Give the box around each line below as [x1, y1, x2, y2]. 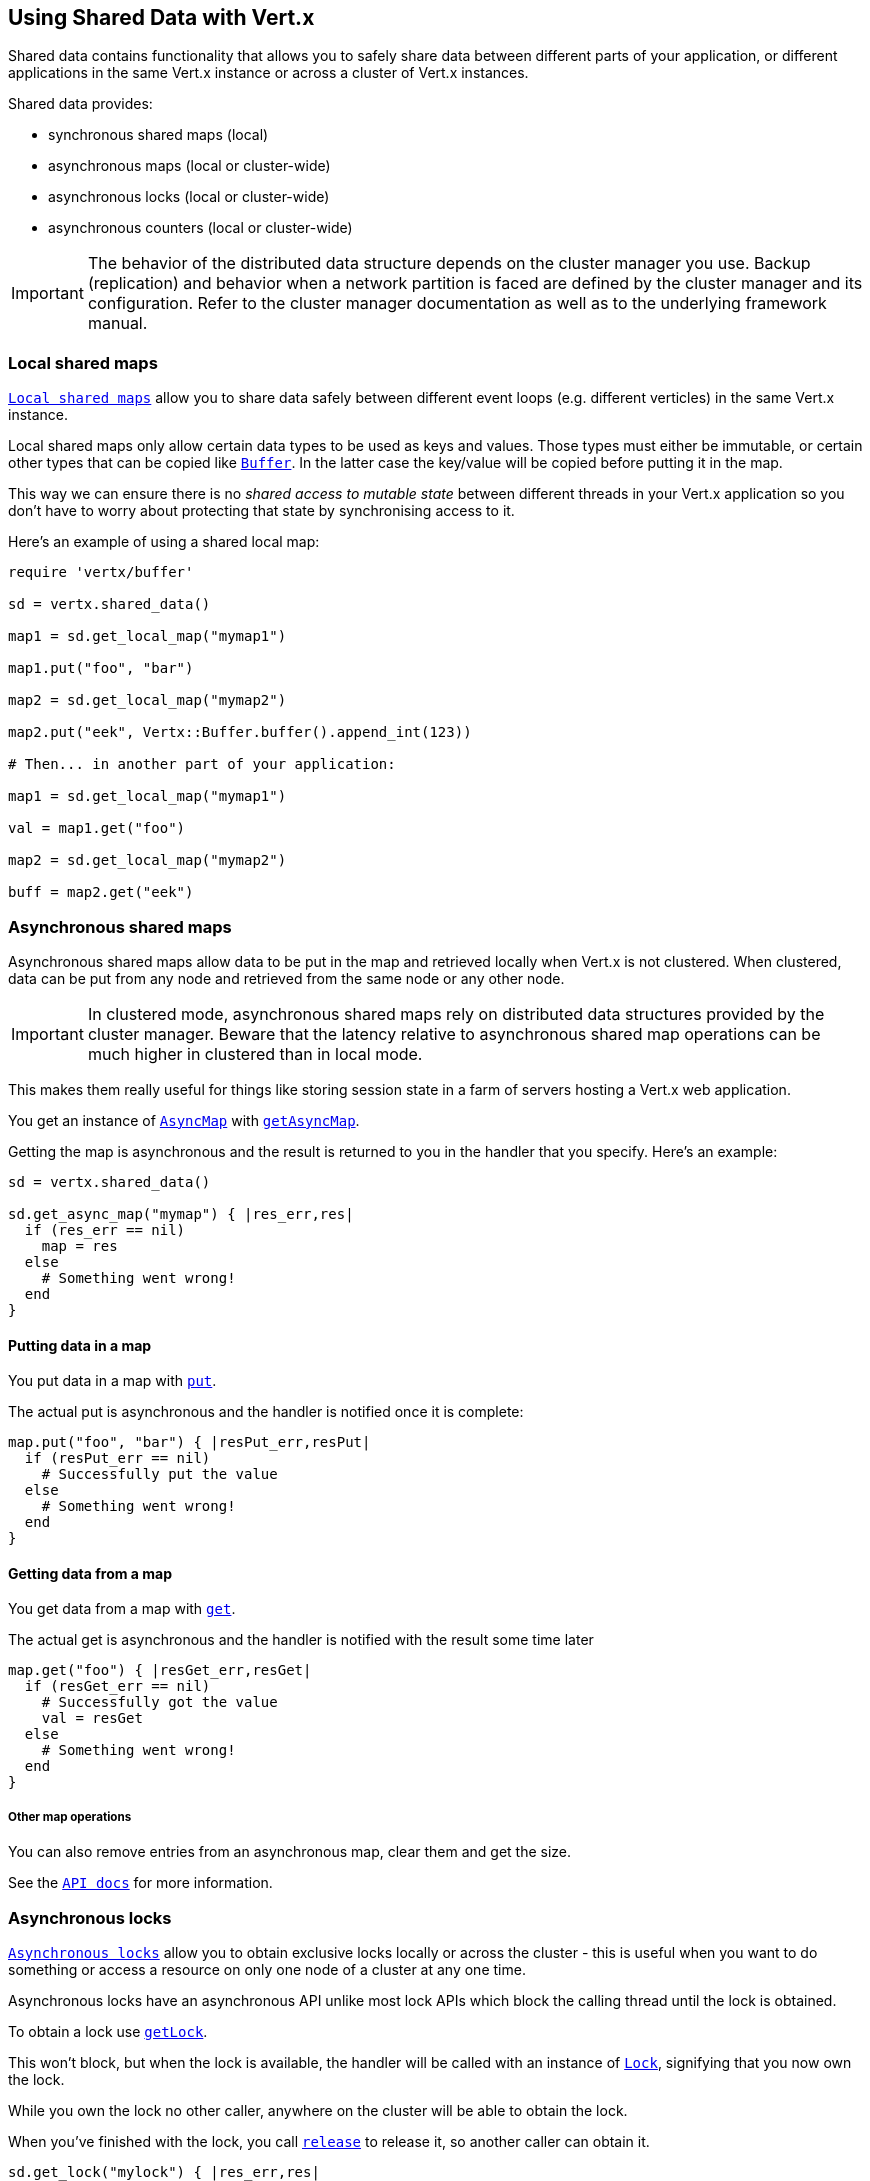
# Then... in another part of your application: [8, 756, 396, 773]
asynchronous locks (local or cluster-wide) [48, 188, 330, 206]
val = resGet [41, 1710, 143, 1727]
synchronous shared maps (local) [48, 126, 269, 144]
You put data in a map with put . [8, 1372, 217, 1390]
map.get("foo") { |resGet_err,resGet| [8, 1662, 312, 1679]
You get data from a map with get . [8, 1600, 236, 1618]
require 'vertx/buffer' [8, 564, 194, 581]
